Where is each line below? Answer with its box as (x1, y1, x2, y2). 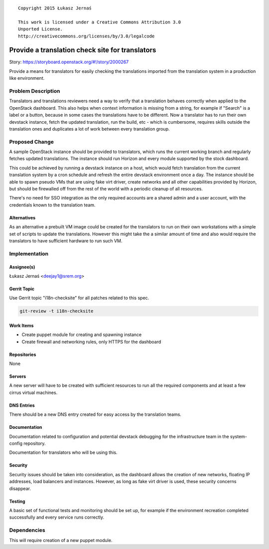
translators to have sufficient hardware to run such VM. (9, 238, 123, 244)
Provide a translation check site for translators (9, 46, 156, 54)
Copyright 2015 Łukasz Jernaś (18, 5, 92, 11)
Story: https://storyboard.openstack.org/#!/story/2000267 (9, 59, 129, 65)
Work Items (9, 322, 34, 329)
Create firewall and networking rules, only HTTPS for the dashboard (21, 339, 161, 345)
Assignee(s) (9, 264, 35, 270)
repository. (23, 440, 46, 446)
